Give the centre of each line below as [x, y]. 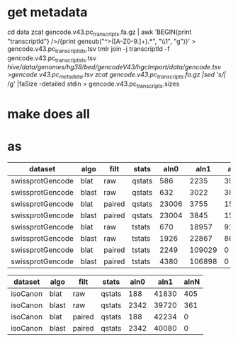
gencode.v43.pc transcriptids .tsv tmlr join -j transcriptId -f [89, 49]
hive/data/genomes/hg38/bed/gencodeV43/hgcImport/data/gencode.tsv [114, 67]
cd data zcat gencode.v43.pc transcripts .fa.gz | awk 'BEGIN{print [100, 33]
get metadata [47, 12]
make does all [49, 114]
